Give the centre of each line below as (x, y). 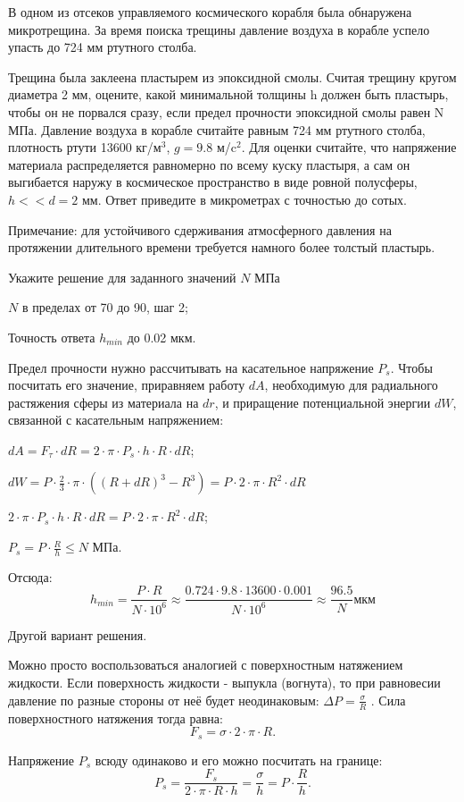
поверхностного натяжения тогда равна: (116, 718)
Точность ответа (52, 337)
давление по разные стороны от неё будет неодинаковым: (164, 700)
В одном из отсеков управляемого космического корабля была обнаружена (210, 12)
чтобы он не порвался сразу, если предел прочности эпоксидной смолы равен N (226, 111)
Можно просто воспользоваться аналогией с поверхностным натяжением (206, 665)
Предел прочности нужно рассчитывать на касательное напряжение (191, 367)
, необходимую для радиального (351, 385)
